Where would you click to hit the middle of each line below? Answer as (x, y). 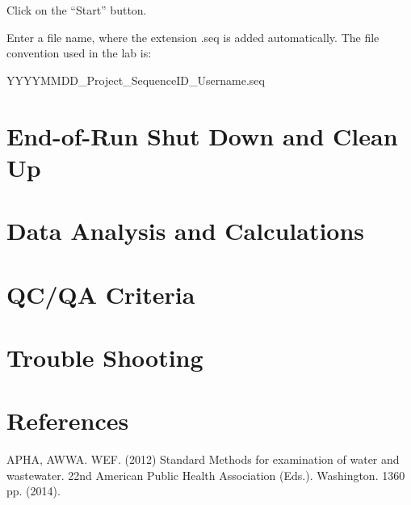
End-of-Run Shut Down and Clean (202, 135)
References (68, 421)
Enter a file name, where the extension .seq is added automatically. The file (193, 37)
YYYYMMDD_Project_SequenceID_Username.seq (136, 80)
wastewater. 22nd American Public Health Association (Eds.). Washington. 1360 (206, 475)
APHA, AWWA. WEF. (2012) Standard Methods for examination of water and (203, 459)
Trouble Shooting (105, 357)
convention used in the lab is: (79, 53)
